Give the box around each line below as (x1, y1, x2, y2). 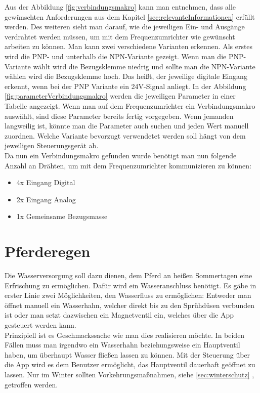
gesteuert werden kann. (5, 319, 76, 330)
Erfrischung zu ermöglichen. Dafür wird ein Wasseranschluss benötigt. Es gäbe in (5, 280, 256, 290)
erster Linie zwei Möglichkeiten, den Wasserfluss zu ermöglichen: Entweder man (5, 290, 251, 300)
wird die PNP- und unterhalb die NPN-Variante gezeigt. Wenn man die (5, 51, 227, 61)
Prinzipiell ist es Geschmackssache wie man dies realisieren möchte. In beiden (5, 329, 245, 340)
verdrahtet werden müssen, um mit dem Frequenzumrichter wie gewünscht (5, 31, 235, 41)
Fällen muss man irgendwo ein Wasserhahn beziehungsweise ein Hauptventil (5, 339, 240, 350)
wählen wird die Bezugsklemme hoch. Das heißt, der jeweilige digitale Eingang (5, 71, 247, 81)
